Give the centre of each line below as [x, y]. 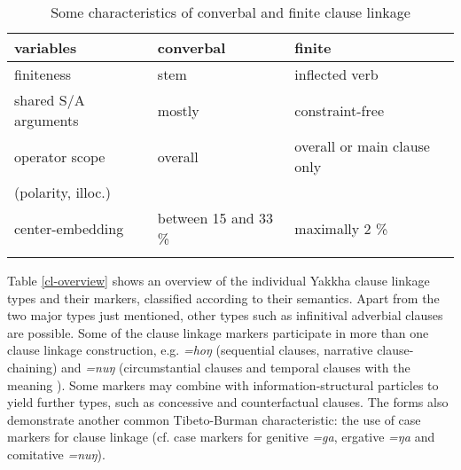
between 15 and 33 [215, 218]
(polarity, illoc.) [63, 192]
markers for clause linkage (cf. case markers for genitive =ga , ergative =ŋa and [221, 437]
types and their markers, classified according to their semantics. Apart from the [223, 298]
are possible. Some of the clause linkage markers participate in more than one [218, 332]
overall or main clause [362, 146]
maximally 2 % [341, 228]
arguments [47, 120]
